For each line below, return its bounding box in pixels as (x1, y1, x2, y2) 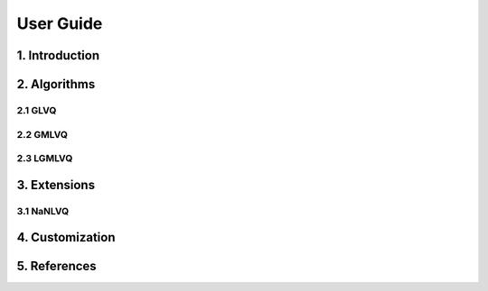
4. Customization (16, 230, 116, 245)
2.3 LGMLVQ (16, 152, 73, 165)
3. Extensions (16, 177, 95, 193)
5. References (16, 259, 97, 274)
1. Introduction (16, 48, 99, 63)
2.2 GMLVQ (16, 128, 68, 141)
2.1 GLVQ (16, 104, 57, 116)
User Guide (16, 14, 103, 33)
